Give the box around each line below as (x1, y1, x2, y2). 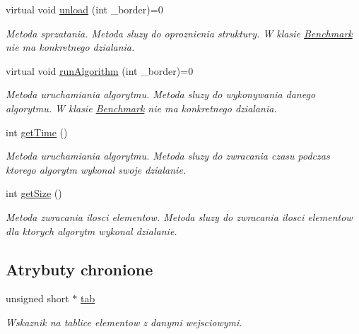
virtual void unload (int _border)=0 (6, 2, 163, 16)
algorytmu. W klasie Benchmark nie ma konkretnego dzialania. (6, 100, 277, 115)
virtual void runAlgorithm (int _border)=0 (6, 63, 194, 78)
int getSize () (6, 186, 62, 201)
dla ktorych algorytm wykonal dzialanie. (6, 223, 177, 238)
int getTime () (6, 124, 68, 139)
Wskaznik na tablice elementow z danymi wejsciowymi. (6, 314, 242, 329)
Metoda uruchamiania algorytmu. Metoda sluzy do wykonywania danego (6, 87, 316, 102)
